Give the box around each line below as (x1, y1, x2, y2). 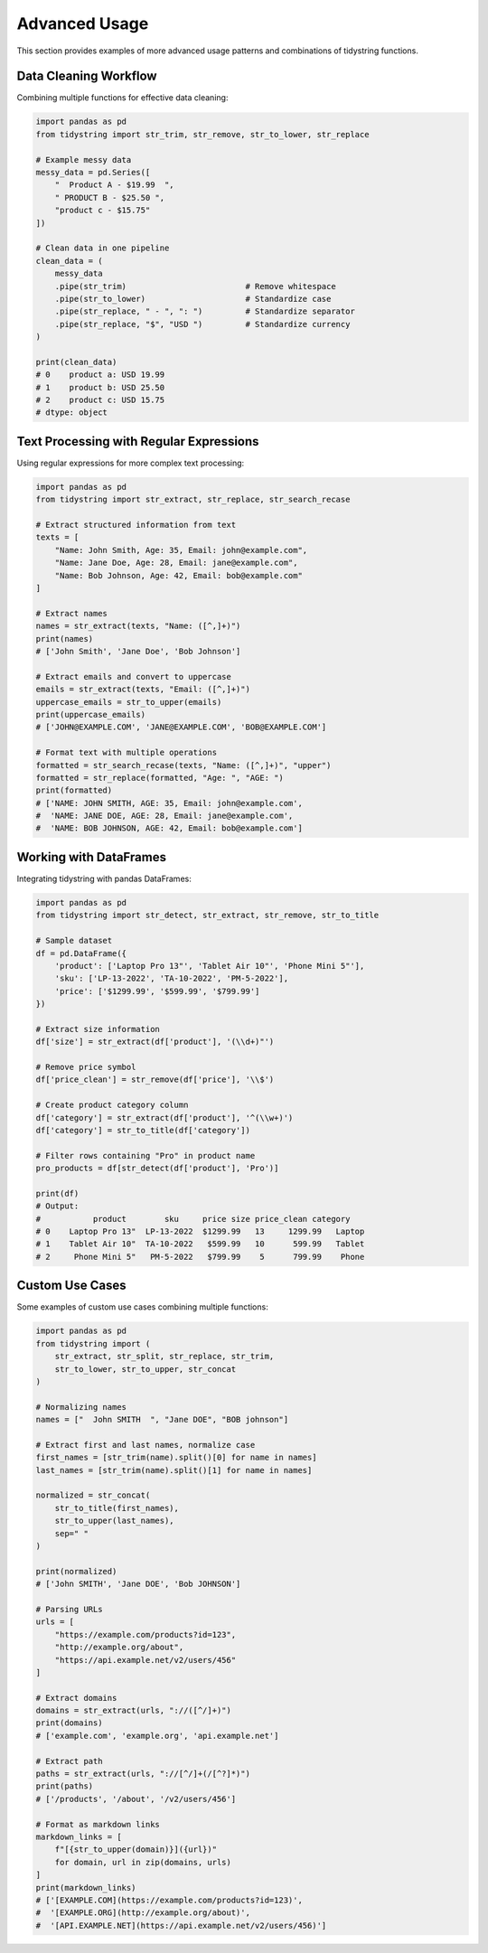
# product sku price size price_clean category (35, 1214, 351, 1224)
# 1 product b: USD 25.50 (35, 382, 165, 392)
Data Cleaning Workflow (16, 69, 157, 84)
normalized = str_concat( (35, 1490, 151, 1500)
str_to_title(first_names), (54, 1503, 180, 1513)
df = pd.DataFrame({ (35, 948, 127, 958)
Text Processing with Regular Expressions (16, 434, 259, 449)
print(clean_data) (35, 357, 117, 367)
